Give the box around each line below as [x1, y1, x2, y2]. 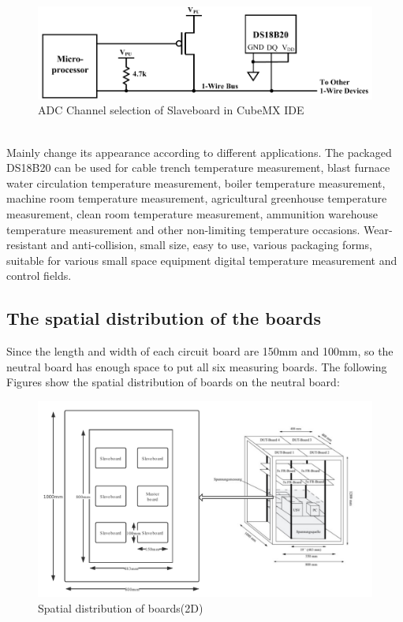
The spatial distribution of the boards [6, 306, 321, 330]
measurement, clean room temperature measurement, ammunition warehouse [6, 205, 378, 222]
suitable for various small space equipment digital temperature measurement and [6, 251, 397, 268]
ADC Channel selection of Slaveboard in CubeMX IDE [38, 102, 304, 118]
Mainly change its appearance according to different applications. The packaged [6, 143, 392, 160]
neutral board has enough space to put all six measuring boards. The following [6, 358, 387, 374]
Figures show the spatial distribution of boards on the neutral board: [6, 374, 340, 390]
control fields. [6, 267, 72, 284]
